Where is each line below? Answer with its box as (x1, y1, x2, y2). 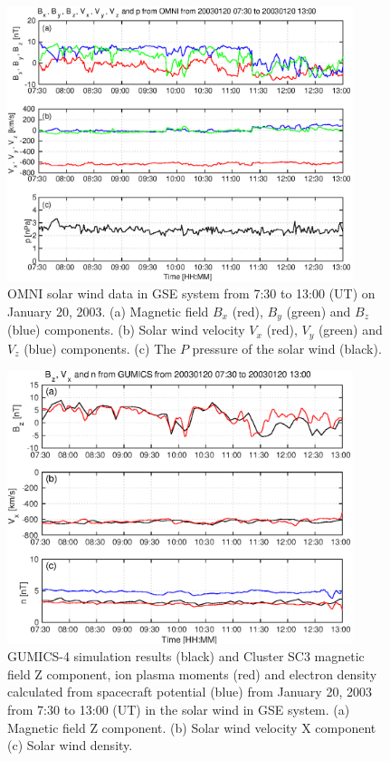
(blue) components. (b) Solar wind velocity (7, 320, 245, 339)
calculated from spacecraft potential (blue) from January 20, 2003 (7, 682, 372, 701)
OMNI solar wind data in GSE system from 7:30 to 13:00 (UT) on (7, 284, 376, 303)
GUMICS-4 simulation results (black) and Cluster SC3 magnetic (7, 647, 365, 666)
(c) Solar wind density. (7, 736, 133, 755)
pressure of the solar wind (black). (192, 338, 382, 357)
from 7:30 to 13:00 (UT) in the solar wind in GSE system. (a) (7, 700, 350, 718)
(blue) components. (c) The (24, 338, 176, 357)
